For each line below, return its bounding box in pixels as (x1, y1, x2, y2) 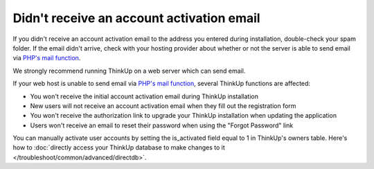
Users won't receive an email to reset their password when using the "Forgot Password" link (30, 121, 294, 130)
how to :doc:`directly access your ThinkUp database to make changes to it (12, 143, 225, 152)
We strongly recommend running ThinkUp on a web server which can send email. (12, 66, 246, 75)
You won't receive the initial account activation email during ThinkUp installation (30, 92, 259, 100)
